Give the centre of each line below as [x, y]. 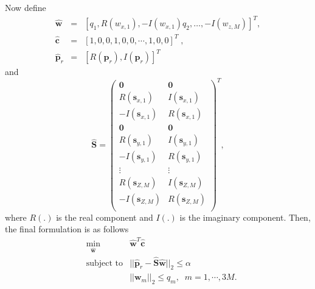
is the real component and [105, 217]
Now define [26, 7]
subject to [104, 263]
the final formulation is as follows [67, 229]
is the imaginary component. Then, [245, 217]
